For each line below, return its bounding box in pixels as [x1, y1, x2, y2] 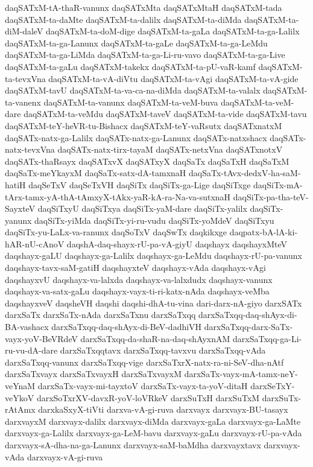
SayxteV [5, 202, 36, 215]
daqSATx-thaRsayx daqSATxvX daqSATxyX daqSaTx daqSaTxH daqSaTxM [5, 154, 289, 167]
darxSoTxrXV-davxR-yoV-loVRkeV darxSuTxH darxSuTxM [36, 391, 260, 404]
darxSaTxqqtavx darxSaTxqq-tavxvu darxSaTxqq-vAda [60, 344, 266, 357]
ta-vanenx [5, 95, 41, 108]
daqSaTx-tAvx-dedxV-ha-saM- [188, 167, 301, 179]
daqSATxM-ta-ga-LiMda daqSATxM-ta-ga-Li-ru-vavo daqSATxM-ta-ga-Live [5, 48, 285, 61]
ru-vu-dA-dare [5, 344, 58, 357]
